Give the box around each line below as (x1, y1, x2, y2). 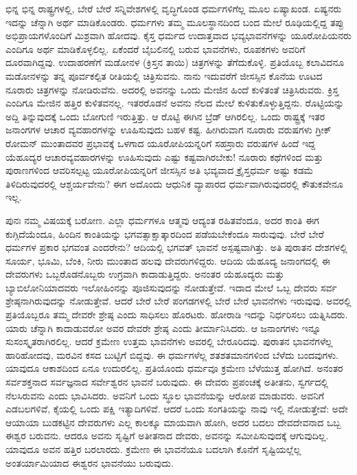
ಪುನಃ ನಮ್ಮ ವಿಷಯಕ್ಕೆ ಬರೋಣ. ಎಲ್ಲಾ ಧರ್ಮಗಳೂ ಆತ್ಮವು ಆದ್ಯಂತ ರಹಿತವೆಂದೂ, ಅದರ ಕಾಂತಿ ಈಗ (5, 212, 319, 227)
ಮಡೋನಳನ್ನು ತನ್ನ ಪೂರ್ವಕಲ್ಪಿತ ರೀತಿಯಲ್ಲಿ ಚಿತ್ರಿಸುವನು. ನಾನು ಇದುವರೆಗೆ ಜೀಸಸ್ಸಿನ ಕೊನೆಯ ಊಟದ (5, 68, 323, 82)
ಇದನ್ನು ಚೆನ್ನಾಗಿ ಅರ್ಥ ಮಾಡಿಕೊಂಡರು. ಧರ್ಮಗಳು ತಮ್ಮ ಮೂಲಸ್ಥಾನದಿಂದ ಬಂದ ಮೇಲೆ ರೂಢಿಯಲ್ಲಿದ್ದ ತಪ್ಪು (5, 14, 344, 29)
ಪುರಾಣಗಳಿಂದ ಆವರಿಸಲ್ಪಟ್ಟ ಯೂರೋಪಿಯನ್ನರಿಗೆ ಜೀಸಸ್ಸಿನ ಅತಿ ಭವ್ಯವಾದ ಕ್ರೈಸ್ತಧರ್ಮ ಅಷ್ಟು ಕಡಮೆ (5, 163, 314, 177)
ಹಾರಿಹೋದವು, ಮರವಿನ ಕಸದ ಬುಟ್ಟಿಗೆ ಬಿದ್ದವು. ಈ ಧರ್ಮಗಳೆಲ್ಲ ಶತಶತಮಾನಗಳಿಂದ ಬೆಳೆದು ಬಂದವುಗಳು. (5, 347, 339, 362)
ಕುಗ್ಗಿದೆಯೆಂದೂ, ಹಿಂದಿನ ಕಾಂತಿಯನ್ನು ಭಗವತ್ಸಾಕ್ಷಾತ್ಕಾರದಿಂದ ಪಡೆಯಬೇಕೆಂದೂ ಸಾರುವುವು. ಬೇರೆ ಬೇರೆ (5, 226, 324, 241)
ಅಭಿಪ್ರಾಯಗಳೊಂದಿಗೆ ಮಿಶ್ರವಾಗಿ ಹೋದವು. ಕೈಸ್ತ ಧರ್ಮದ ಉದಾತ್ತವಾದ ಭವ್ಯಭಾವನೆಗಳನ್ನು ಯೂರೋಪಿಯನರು (5, 28, 352, 43)
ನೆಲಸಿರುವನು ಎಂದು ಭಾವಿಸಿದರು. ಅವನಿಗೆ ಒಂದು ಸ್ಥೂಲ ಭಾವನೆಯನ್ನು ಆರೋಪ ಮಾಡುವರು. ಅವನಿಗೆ (5, 388, 325, 402)
